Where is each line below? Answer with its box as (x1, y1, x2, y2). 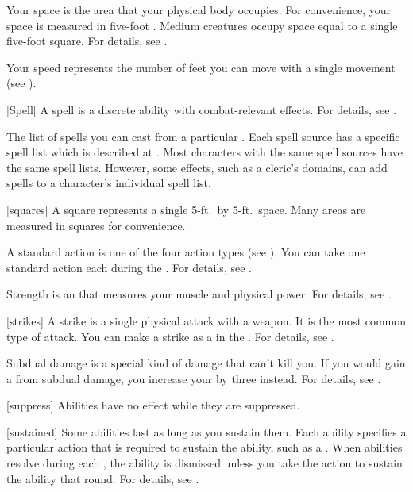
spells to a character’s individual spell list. (6, 175, 211, 191)
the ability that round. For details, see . (6, 470, 199, 486)
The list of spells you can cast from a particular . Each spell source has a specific (6, 128, 400, 144)
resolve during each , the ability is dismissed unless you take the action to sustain (6, 455, 403, 471)
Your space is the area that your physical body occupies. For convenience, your (6, 2, 392, 17)
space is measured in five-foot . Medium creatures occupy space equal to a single (6, 17, 398, 33)
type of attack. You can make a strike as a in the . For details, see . (6, 328, 334, 344)
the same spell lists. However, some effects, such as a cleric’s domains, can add (6, 159, 388, 175)
